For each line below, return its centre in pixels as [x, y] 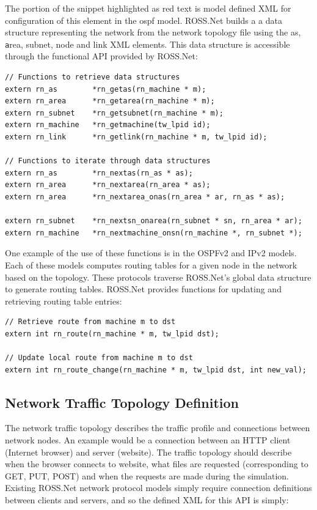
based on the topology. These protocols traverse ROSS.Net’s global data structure [158, 277]
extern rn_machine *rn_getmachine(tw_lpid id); [108, 125]
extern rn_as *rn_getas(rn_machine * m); [106, 89]
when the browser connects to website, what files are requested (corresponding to [157, 464]
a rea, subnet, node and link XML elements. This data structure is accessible [148, 44]
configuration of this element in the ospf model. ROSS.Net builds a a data [144, 20]
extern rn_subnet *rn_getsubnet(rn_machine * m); [114, 113]
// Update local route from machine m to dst [99, 358]
